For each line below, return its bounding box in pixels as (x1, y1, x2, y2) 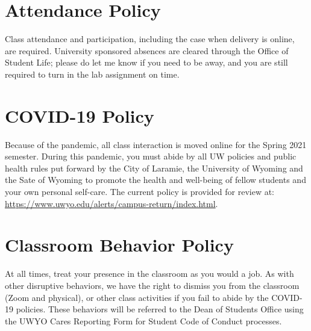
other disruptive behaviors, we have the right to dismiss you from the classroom (5, 279, 300, 291)
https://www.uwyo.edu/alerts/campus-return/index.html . (5, 197, 218, 209)
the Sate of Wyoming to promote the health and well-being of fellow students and (5, 173, 306, 186)
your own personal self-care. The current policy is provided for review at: (5, 185, 274, 197)
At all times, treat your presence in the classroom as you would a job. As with (5, 267, 294, 280)
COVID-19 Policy (5, 103, 154, 128)
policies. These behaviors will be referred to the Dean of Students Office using (16, 303, 304, 315)
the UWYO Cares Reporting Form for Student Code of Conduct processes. (5, 314, 282, 327)
